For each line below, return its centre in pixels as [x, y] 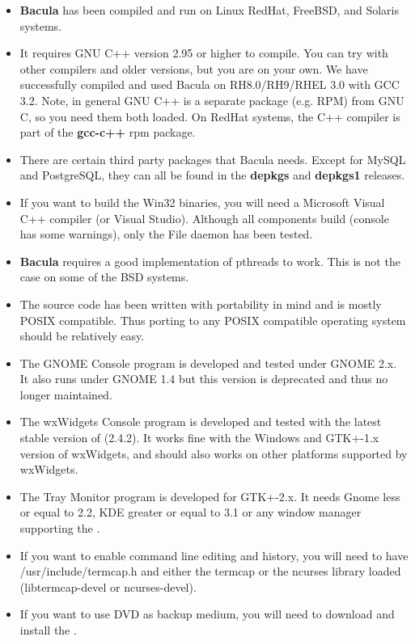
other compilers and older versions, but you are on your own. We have [194, 68]
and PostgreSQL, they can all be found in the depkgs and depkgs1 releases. [212, 175]
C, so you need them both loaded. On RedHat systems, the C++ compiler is [210, 116]
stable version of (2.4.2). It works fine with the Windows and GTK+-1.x [199, 438]
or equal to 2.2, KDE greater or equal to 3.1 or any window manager [191, 512]
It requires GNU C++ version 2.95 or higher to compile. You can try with [204, 53]
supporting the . [60, 528]
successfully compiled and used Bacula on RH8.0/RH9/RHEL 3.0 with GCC [210, 84]
